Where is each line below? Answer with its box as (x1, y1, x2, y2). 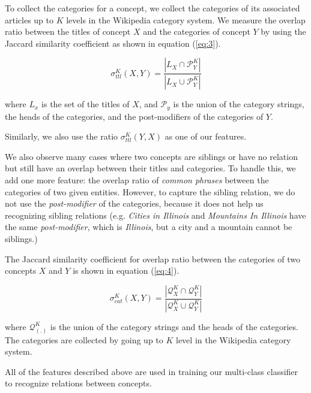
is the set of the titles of (41, 98, 130, 110)
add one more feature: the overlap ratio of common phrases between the (5, 174, 269, 186)
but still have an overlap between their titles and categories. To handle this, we (5, 162, 296, 174)
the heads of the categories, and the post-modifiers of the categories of (5, 110, 264, 122)
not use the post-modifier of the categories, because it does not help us (5, 197, 264, 210)
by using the (261, 25, 306, 38)
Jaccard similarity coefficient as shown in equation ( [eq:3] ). (5, 37, 221, 49)
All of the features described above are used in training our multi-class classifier (5, 365, 298, 377)
